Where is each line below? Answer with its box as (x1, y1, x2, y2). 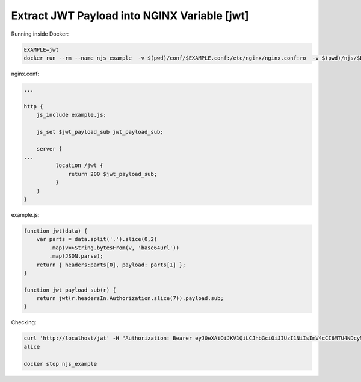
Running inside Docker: (11, 30, 69, 37)
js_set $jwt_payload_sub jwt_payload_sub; (36, 128, 164, 135)
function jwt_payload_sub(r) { (23, 286, 117, 293)
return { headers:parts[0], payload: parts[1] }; (36, 261, 186, 268)
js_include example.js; (36, 111, 106, 119)
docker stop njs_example (23, 360, 97, 367)
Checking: (11, 319, 37, 326)
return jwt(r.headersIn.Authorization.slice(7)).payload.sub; (36, 295, 224, 302)
